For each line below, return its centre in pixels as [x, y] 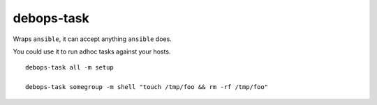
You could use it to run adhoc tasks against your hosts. [92, 51]
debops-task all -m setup [70, 67]
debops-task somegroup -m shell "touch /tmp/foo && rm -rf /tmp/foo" [147, 87]
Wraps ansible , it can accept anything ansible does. [93, 39]
